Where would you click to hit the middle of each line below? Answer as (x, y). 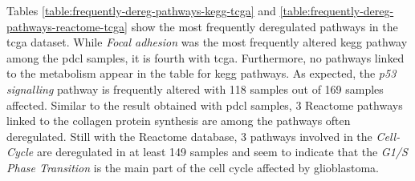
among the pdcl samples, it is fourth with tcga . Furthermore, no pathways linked (205, 57)
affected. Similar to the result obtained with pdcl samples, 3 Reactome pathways (205, 105)
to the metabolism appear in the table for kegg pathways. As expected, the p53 (201, 73)
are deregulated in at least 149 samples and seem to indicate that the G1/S (222, 152)
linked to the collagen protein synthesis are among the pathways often (179, 121)
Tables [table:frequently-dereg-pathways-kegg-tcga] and (141, 10)
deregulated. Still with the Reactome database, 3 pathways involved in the (189, 136)
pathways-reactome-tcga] (67, 26)
